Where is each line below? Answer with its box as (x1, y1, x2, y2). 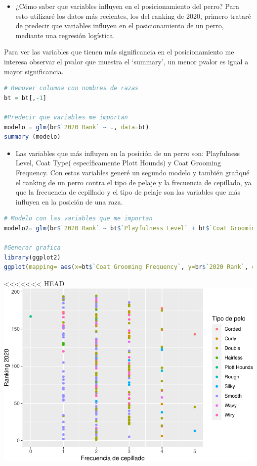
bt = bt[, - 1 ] (4, 94, 46, 102)
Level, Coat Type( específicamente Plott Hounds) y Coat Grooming (15, 157, 221, 168)
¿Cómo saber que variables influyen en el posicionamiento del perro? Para (15, 1, 239, 11)
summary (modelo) (4, 133, 61, 141)
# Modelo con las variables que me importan (4, 215, 153, 222)
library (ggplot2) (4, 254, 61, 261)
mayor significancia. (4, 66, 64, 76)
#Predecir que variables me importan (4, 113, 128, 121)
